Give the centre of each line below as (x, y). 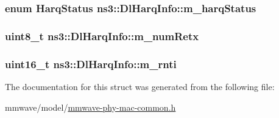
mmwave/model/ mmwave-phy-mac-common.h (90, 107)
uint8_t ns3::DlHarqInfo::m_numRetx (102, 36)
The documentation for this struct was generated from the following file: (140, 86)
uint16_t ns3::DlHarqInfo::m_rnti (91, 64)
